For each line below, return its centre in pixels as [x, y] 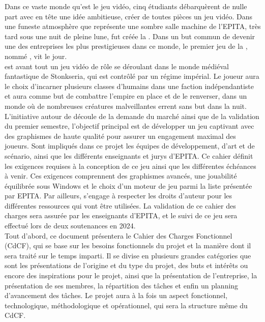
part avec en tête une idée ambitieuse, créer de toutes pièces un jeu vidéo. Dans [129, 16]
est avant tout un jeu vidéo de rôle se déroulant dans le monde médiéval [117, 66]
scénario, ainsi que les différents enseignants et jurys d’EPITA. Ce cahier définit [129, 155]
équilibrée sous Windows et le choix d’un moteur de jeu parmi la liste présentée [128, 185]
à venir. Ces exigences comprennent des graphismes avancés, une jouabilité [121, 176]
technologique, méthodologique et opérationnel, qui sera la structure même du [126, 305]
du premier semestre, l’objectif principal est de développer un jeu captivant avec [129, 126]
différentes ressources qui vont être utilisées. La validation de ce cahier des [120, 205]
